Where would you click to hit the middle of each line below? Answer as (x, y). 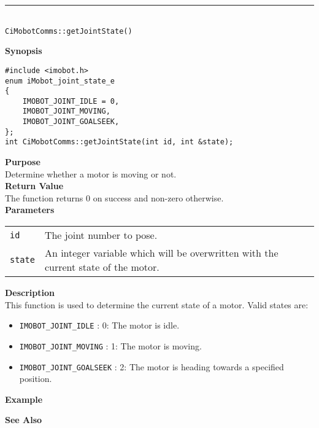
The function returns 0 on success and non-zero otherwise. (114, 197)
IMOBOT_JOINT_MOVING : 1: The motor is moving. (110, 345)
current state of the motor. (102, 267)
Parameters (30, 210)
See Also (24, 420)
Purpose (23, 162)
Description (30, 293)
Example (24, 399)
